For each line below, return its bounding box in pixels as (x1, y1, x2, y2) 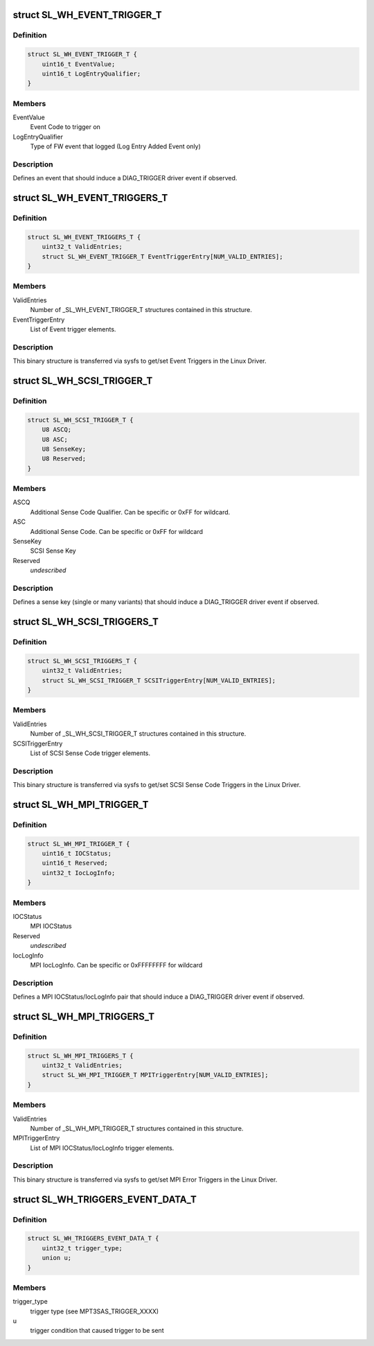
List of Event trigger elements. (30, 325, 116, 334)
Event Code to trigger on (30, 123, 100, 131)
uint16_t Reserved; (42, 859, 109, 867)
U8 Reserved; (42, 455, 87, 463)
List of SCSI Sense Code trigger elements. (30, 749, 151, 757)
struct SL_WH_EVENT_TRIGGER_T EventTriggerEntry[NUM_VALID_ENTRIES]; (42, 252, 283, 260)
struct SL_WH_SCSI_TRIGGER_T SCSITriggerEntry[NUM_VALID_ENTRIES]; (42, 676, 276, 684)
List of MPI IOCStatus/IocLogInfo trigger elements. (30, 1144, 175, 1152)
